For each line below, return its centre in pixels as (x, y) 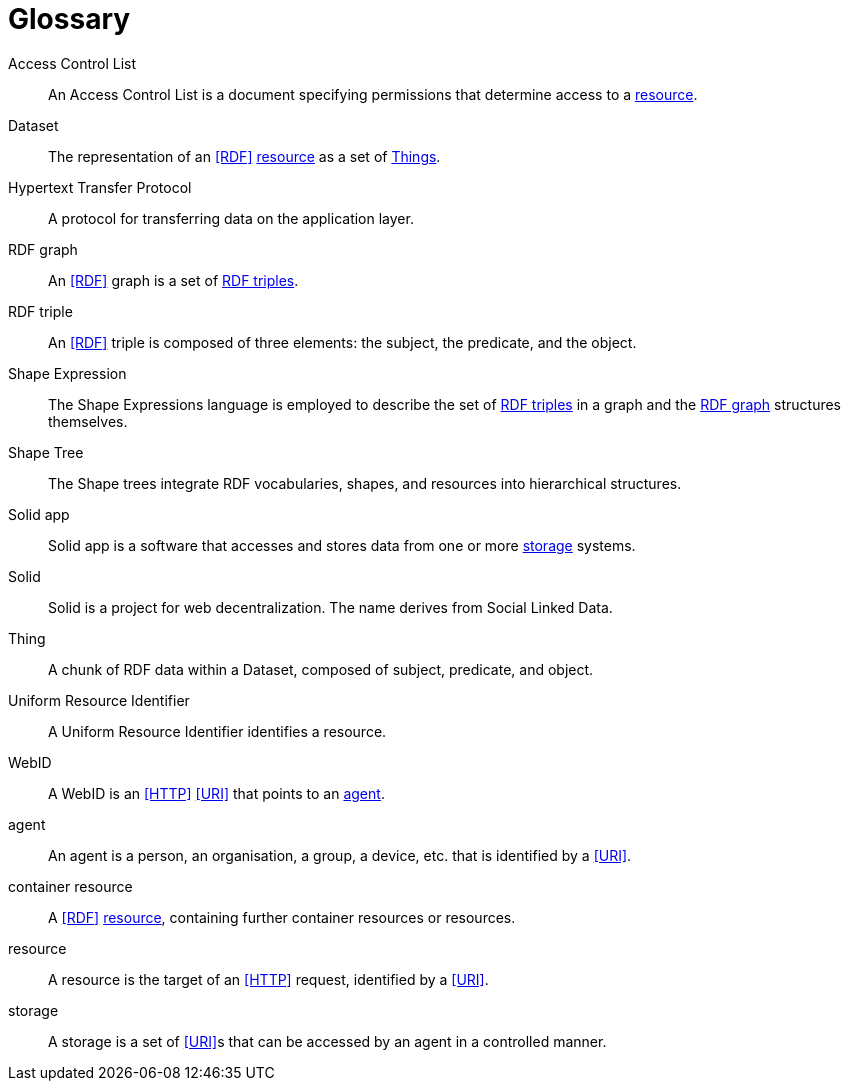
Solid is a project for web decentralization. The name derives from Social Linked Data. (330, 607)
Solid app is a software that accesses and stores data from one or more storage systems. (342, 545)
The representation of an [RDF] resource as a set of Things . (244, 156)
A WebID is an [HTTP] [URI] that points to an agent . (216, 793)
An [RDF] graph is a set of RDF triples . (173, 280)
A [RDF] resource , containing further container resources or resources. (282, 917)
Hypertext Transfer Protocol (100, 187)
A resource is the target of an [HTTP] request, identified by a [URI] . (268, 979)
